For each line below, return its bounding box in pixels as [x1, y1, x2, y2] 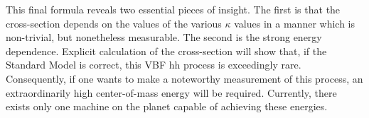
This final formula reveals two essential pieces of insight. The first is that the [6, 2, 341, 16]
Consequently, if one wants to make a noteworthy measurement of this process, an [6, 71, 363, 85]
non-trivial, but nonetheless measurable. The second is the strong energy [6, 30, 322, 45]
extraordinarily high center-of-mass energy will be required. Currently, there [6, 85, 337, 100]
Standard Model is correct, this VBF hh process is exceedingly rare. [6, 57, 301, 72]
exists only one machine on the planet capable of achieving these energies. [6, 99, 328, 114]
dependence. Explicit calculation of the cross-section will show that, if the [6, 43, 327, 58]
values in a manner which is [234, 16, 355, 30]
